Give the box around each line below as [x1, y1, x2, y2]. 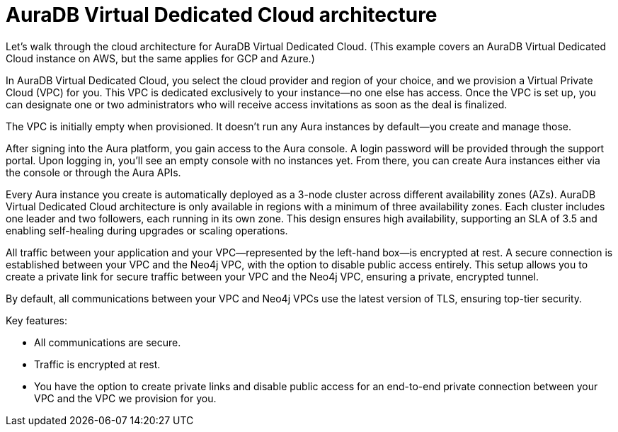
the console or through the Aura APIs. [6, 166, 181, 178]
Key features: [6, 314, 67, 326]
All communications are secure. [34, 336, 181, 348]
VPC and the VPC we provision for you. [34, 392, 217, 404]
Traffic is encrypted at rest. [34, 358, 161, 370]
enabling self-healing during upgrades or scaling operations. [6, 224, 288, 237]
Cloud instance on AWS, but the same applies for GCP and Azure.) [6, 52, 315, 64]
